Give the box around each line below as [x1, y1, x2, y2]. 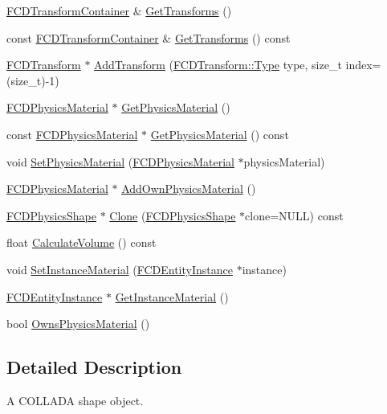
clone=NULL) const [245, 207, 344, 223]
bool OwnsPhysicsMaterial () [6, 315, 150, 332]
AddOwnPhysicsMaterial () [121, 180, 256, 197]
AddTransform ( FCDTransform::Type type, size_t [94, 56, 342, 73]
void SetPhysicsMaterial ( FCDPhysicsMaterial [6, 153, 234, 170]
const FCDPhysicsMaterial [6, 125, 138, 142]
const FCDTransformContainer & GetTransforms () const [6, 29, 291, 46]
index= [345, 56, 381, 73]
